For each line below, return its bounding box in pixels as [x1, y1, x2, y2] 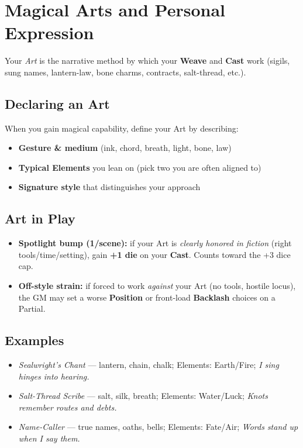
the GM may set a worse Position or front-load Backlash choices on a [18, 291, 276, 303]
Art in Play [5, 209, 75, 228]
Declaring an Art [5, 94, 110, 112]
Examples [5, 331, 64, 349]
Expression [5, 20, 94, 44]
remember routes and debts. [18, 401, 117, 413]
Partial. [18, 302, 46, 315]
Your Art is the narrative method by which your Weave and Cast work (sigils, [5, 54, 290, 67]
